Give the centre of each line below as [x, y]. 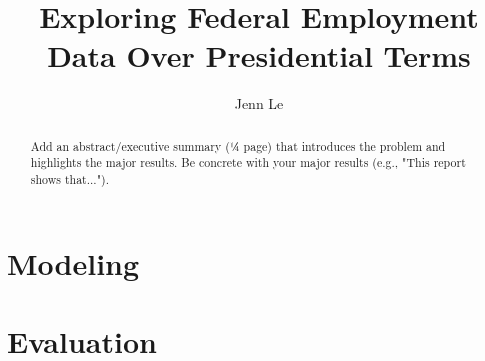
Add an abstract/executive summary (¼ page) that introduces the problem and [238, 145]
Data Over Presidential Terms [259, 55]
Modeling [73, 262]
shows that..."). [70, 179]
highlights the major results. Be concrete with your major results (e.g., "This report [248, 162]
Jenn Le [259, 103]
